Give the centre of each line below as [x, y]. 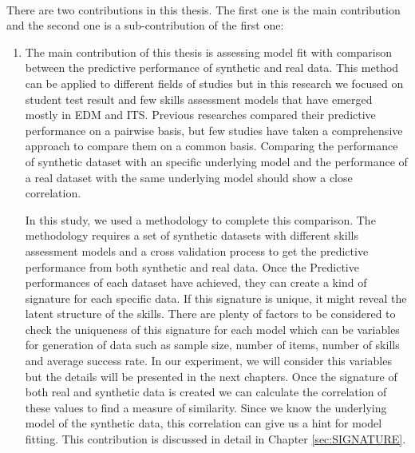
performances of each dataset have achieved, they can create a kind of [196, 282]
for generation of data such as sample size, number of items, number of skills [212, 345]
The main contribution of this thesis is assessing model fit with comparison [209, 52]
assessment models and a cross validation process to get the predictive [197, 250]
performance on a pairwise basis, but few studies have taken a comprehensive [214, 130]
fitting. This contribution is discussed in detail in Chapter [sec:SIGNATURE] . [215, 439]
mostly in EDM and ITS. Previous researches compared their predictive [200, 115]
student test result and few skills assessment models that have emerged [199, 99]
